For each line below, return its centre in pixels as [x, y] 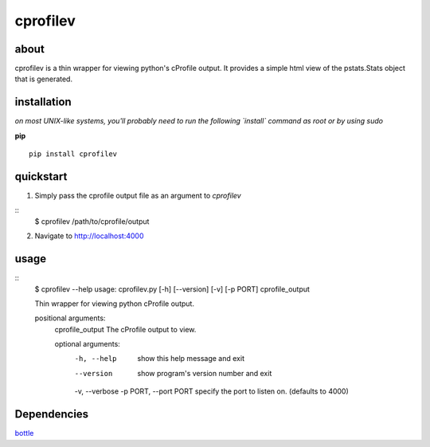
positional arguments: [70, 318]
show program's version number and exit [205, 373]
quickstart [41, 176]
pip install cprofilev [73, 154]
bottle [24, 433]
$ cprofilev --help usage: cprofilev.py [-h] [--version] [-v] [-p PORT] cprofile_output [172, 289]
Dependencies [52, 414]
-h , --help [96, 359]
